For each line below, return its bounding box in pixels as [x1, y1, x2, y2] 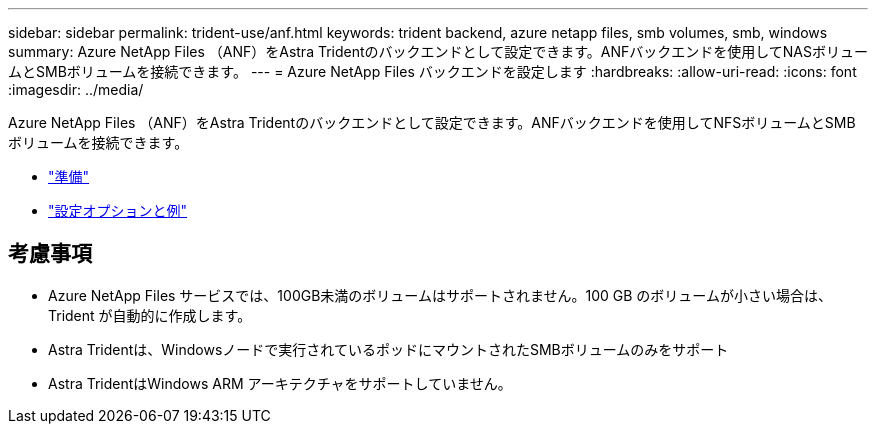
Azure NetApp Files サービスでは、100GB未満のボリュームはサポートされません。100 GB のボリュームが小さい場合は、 [48, 286, 832, 304]
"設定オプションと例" [48, 202, 188, 219]
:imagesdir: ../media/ [8, 81, 144, 98]
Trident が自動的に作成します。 [48, 306, 252, 324]
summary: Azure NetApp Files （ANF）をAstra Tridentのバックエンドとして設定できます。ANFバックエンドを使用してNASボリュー [8, 43, 868, 60]
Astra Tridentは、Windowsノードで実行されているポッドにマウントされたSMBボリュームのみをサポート [48, 340, 729, 358]
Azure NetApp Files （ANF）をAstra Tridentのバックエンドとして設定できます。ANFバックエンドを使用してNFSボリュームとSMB [8, 114, 856, 131]
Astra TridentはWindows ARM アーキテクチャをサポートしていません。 [48, 374, 512, 392]
